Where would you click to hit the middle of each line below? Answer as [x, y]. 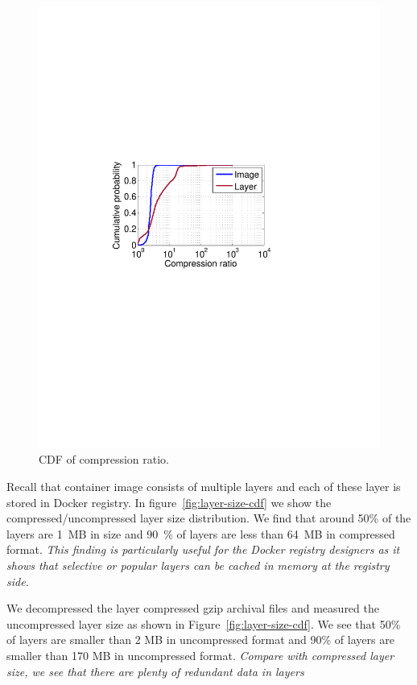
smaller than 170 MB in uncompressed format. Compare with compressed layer [200, 656]
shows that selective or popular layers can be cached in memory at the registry [198, 565]
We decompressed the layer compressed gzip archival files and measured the [193, 608]
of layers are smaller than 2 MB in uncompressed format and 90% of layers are [200, 640]
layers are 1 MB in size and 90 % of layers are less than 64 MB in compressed [201, 533]
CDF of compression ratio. [104, 459]
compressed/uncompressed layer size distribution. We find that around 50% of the [209, 518]
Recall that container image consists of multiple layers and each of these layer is [204, 487]
